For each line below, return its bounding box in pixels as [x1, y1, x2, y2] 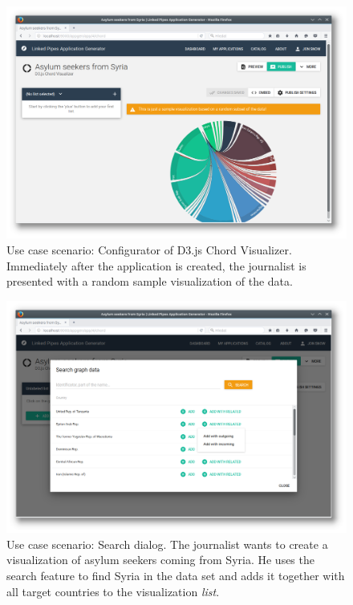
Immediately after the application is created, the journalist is [6, 257, 306, 274]
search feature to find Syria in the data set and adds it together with [6, 567, 345, 583]
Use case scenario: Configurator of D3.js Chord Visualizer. [6, 242, 292, 258]
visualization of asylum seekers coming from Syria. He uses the [6, 551, 314, 568]
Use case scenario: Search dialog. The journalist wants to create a [6, 535, 328, 552]
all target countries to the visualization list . [6, 583, 220, 599]
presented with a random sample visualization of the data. [6, 273, 293, 290]
